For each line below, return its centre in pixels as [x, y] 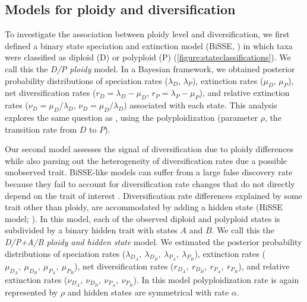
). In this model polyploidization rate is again [216, 279]
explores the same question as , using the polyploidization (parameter [131, 117]
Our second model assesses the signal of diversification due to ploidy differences [149, 149]
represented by [31, 292]
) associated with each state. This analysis [200, 105]
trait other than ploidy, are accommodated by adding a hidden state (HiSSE [144, 207]
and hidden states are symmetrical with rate [148, 292]
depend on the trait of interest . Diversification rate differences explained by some [153, 195]
